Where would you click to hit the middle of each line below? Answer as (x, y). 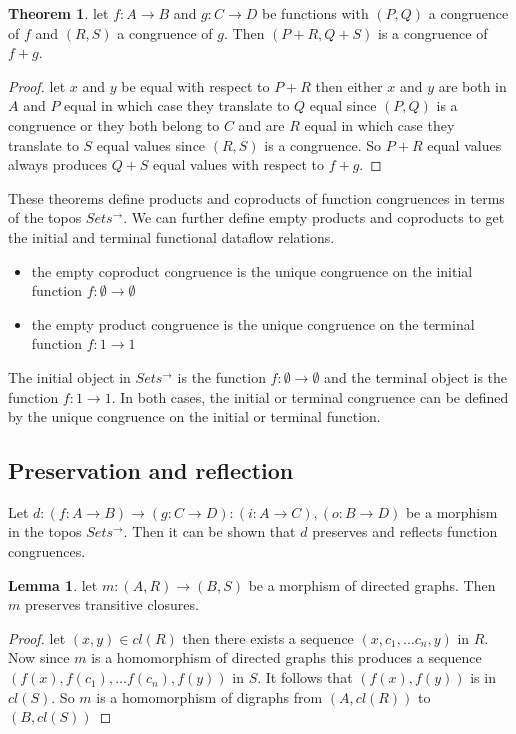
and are (261, 124)
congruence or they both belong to (114, 124)
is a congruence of (433, 32)
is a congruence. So (323, 144)
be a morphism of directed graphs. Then (372, 584)
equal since (343, 105)
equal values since (151, 144)
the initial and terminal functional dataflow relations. (171, 236)
